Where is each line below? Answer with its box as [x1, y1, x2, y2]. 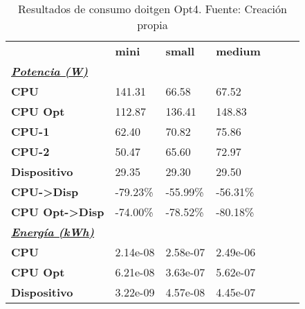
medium [216, 43, 261, 59]
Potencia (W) [11, 63, 89, 79]
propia [137, 17, 168, 33]
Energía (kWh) [11, 224, 95, 240]
